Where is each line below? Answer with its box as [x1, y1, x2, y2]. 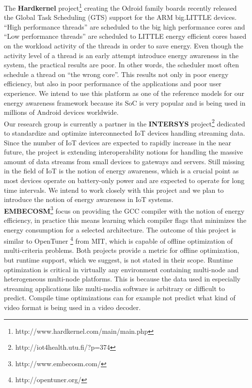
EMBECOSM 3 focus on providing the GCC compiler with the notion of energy [4, 204, 245, 216]
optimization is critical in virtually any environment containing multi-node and [4, 264, 239, 274]
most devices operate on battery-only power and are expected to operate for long [4, 175, 245, 185]
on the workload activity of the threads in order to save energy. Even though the [4, 41, 244, 51]
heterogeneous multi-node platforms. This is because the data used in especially [4, 274, 241, 284]
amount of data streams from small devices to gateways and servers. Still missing [4, 156, 245, 166]
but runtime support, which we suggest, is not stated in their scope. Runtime [4, 255, 233, 265]
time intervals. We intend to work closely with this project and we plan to [4, 185, 224, 195]
